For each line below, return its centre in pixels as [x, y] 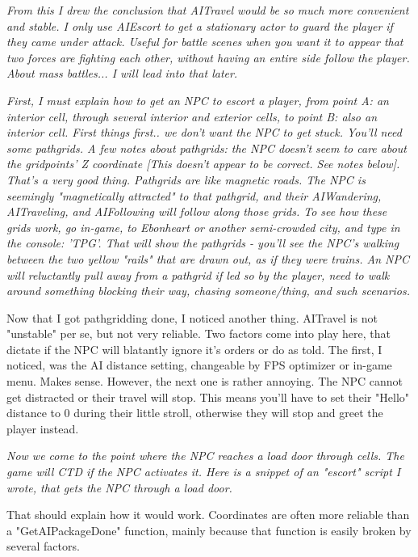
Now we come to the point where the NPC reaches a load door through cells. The [205, 456]
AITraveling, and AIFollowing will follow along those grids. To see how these [197, 211]
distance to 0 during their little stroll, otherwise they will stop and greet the [195, 413]
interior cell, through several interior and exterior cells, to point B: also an [192, 116]
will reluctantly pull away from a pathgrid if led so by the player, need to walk [198, 274]
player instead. [43, 428]
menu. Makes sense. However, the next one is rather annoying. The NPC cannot [205, 381]
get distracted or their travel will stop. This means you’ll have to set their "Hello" [208, 397]
